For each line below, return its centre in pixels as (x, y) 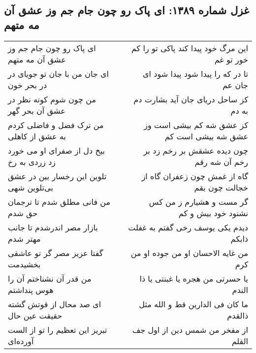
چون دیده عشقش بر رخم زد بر (196, 150)
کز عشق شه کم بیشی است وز (196, 125)
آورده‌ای (21, 341)
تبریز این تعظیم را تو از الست (58, 329)
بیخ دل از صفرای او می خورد (57, 150)
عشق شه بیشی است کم (206, 136)
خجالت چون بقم (221, 187)
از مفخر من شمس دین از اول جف (190, 329)
